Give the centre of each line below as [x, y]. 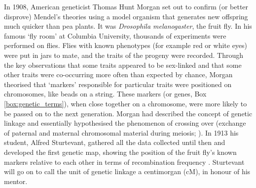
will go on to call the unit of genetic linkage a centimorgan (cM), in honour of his [127, 171]
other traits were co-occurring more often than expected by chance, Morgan [118, 74]
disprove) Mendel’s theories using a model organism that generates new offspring [126, 16]
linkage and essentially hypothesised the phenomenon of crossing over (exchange [125, 123]
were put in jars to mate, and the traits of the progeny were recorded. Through [124, 55]
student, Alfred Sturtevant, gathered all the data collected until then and [115, 142]
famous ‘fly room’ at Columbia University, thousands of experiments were [115, 35]
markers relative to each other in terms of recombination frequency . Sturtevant [124, 162]
